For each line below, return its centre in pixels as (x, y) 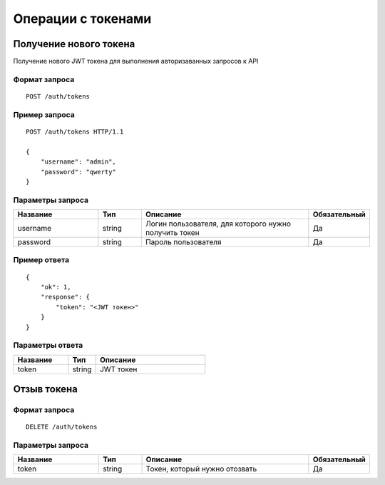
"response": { (65, 297)
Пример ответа (41, 260)
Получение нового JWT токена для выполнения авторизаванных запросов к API (136, 61)
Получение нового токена (74, 44)
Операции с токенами (82, 19)
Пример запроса (44, 114)
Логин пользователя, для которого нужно (218, 224)
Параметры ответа (48, 345)
